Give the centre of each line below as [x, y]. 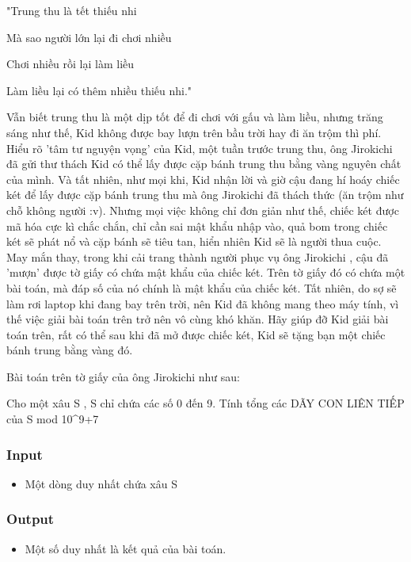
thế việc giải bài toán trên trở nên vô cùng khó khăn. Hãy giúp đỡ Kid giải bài [198, 319]
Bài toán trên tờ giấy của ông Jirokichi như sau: [123, 376]
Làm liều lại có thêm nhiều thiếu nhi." [99, 90]
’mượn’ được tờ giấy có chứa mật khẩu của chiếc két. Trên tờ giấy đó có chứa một [206, 272]
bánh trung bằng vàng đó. [70, 350]
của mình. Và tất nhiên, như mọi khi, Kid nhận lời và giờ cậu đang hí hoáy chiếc [203, 179]
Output [30, 519]
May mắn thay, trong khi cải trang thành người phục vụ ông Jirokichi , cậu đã [198, 256]
